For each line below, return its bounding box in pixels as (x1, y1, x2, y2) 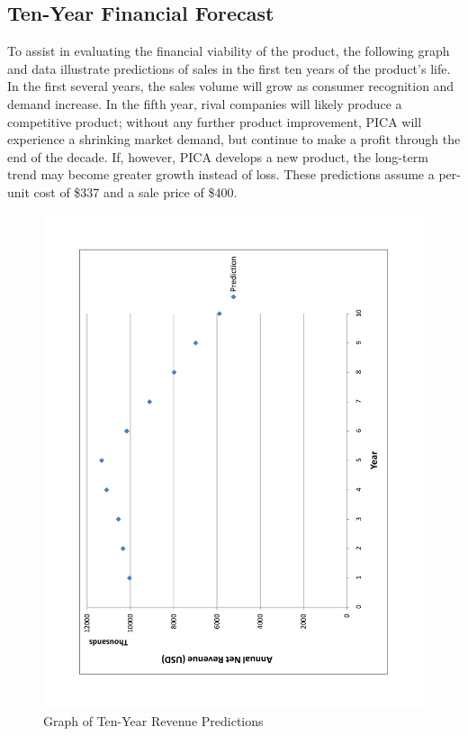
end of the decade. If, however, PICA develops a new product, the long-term (7, 147, 428, 166)
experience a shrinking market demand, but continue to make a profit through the (7, 130, 461, 149)
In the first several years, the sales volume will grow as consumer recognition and (7, 77, 454, 95)
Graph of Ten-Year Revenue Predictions (43, 712, 264, 731)
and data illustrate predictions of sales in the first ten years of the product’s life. (7, 59, 451, 77)
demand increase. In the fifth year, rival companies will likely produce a (7, 94, 402, 113)
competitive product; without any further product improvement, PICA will (7, 112, 422, 131)
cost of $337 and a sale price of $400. (33, 182, 238, 201)
